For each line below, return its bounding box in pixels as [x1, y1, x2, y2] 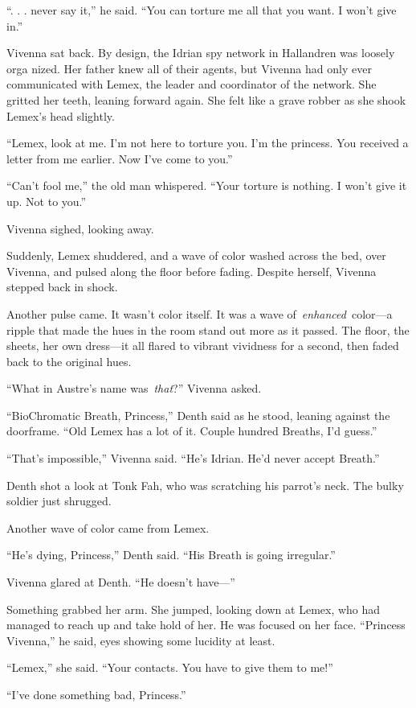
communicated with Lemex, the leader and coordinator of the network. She [6, 76, 377, 93]
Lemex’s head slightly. [6, 107, 115, 124]
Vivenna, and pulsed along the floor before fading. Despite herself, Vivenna [6, 262, 377, 279]
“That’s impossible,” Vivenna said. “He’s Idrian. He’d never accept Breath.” [6, 450, 380, 467]
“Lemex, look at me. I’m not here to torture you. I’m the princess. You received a [6, 134, 409, 151]
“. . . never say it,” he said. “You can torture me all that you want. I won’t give [6, 2, 397, 18]
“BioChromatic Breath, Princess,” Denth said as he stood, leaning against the [6, 406, 390, 423]
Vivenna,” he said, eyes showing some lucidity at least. [6, 632, 275, 648]
